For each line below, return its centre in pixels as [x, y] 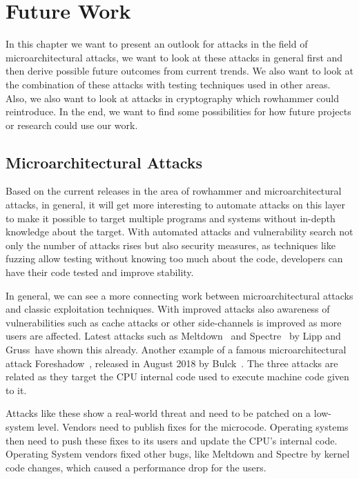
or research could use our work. [72, 125]
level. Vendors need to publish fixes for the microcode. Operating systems [193, 426]
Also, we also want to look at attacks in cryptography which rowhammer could [172, 98]
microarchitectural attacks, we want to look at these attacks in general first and [174, 57]
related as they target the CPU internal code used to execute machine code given [177, 377]
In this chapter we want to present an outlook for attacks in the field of [157, 44]
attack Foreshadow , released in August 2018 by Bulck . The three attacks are [172, 363]
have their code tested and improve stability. [100, 272]
